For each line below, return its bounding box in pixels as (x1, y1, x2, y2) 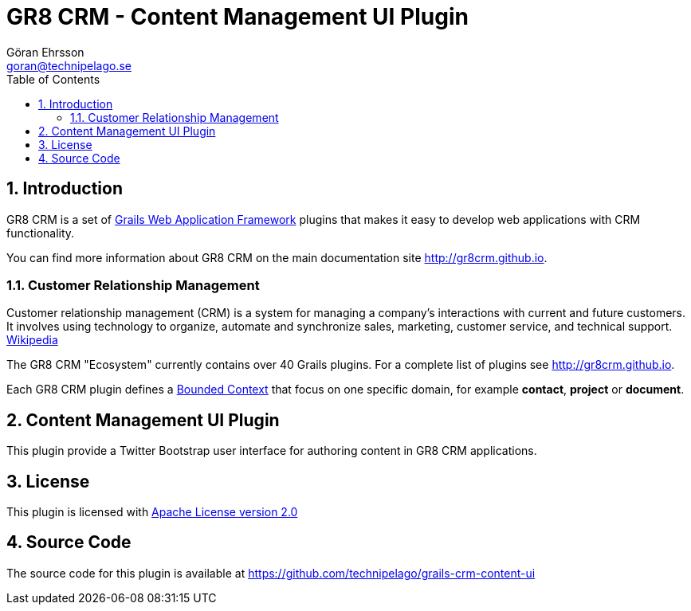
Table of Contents (6, 72, 100, 86)
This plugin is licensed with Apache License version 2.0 (6, 505, 298, 519)
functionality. (6, 225, 75, 240)
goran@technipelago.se (6, 58, 132, 72)
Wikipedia (6, 333, 58, 347)
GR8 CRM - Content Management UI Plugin (6, 3, 469, 30)
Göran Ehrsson (6, 45, 84, 59)
